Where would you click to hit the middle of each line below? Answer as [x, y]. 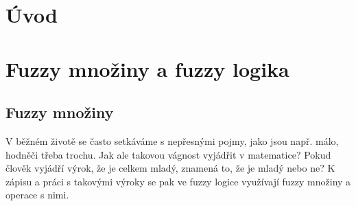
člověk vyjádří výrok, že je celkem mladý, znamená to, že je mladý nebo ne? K [170, 168]
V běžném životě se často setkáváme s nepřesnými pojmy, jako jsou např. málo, [172, 140]
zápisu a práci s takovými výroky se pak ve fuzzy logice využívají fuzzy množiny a [178, 181]
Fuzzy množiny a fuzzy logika [147, 68]
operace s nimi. [37, 195]
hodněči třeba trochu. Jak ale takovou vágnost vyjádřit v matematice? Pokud [168, 154]
